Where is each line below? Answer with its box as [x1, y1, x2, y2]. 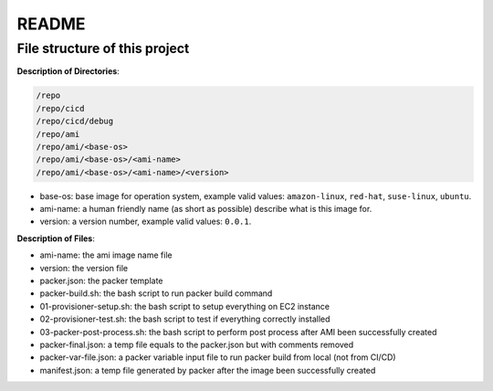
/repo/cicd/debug [36, 116, 114, 127]
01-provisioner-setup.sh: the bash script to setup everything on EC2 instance [39, 301, 330, 312]
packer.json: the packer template [39, 275, 163, 287]
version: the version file [39, 262, 128, 273]
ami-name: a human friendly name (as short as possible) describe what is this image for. [39, 204, 372, 215]
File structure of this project [16, 40, 190, 57]
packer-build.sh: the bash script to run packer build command [39, 288, 273, 299]
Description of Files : [16, 233, 95, 244]
